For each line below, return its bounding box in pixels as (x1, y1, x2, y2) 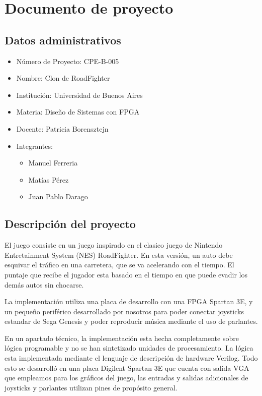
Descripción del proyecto (5, 216, 136, 232)
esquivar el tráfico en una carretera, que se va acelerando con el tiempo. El (5, 259, 234, 270)
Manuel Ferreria (28, 157, 78, 168)
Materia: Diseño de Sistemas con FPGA (16, 106, 140, 117)
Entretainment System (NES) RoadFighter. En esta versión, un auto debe (5, 249, 233, 260)
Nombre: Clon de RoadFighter (16, 73, 110, 83)
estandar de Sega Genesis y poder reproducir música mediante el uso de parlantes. (5, 316, 258, 326)
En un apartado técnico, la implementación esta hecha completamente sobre (5, 332, 239, 343)
